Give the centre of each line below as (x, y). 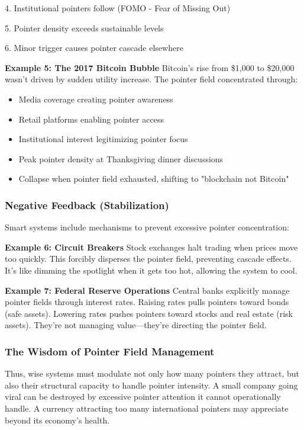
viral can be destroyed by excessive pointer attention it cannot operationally (143, 397)
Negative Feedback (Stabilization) (87, 205)
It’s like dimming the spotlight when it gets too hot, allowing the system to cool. (151, 270)
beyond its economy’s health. (57, 420)
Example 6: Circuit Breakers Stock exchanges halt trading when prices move (151, 247)
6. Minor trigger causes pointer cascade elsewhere (94, 48)
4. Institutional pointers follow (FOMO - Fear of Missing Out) (118, 8)
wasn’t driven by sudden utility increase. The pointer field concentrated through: (151, 79)
